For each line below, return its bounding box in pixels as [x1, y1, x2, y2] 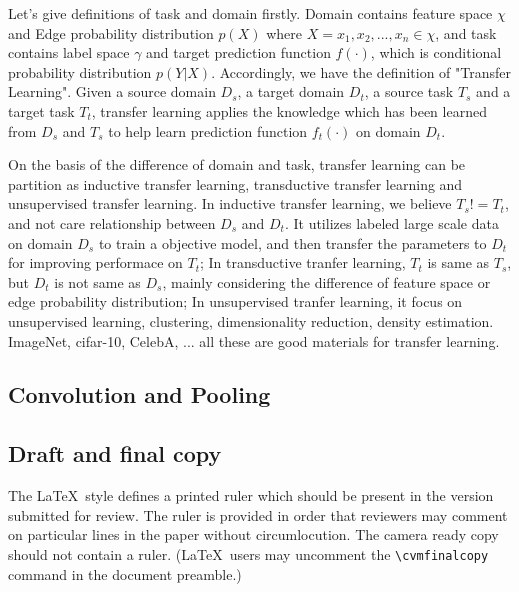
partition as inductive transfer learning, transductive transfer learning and [8, 173, 463, 194]
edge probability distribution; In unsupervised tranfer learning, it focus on [8, 291, 463, 312]
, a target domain [237, 81, 345, 102]
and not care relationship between [8, 212, 216, 233]
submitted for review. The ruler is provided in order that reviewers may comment [8, 504, 508, 525]
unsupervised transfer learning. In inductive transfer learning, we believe [8, 193, 452, 214]
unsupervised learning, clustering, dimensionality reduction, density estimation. [8, 310, 494, 331]
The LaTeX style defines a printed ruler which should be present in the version [8, 485, 494, 506]
